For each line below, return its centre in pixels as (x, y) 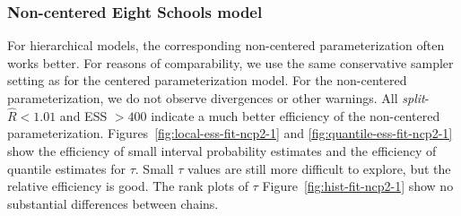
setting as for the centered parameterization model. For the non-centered (207, 80)
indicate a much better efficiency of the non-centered (296, 115)
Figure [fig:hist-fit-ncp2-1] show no (358, 186)
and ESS (83, 115)
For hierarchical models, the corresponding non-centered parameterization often (226, 45)
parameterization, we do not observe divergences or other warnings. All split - (218, 98)
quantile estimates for (67, 168)
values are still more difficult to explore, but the (319, 168)
